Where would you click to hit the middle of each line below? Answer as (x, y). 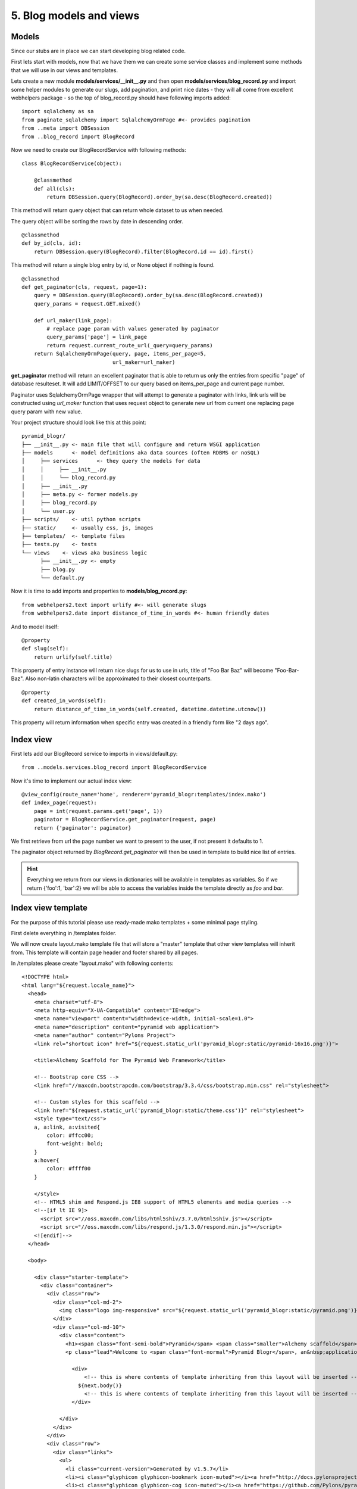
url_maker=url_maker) (144, 362)
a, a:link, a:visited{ (67, 1127)
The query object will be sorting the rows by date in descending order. (97, 221)
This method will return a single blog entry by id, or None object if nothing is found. (113, 265)
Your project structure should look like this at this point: (79, 422)
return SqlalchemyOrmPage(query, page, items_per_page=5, (120, 354)
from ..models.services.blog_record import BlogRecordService (114, 767)
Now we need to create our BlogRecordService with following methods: (99, 149)
